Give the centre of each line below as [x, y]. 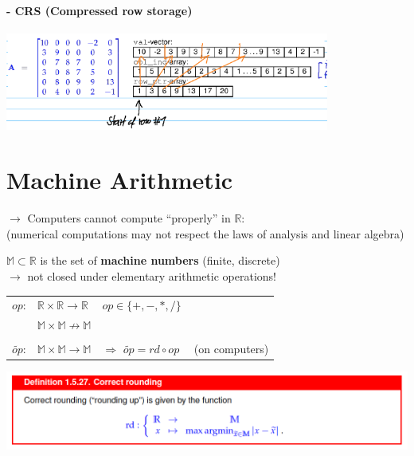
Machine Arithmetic [120, 180]
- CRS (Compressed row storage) [100, 10]
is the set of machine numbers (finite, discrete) [160, 260]
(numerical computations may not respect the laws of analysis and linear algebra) [205, 233]
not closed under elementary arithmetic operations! [152, 276]
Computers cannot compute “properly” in [129, 218]
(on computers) [231, 349]
